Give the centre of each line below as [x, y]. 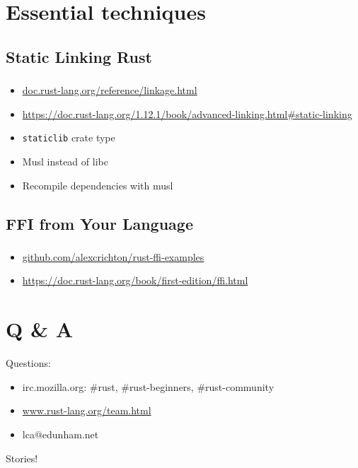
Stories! [22, 458]
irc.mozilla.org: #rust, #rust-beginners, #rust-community [148, 386]
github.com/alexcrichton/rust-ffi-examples [113, 256]
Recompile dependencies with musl [98, 185]
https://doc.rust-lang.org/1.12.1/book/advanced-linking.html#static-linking [187, 113]
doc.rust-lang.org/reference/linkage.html [110, 90]
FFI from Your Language [99, 223]
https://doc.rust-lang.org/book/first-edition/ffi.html [135, 280]
